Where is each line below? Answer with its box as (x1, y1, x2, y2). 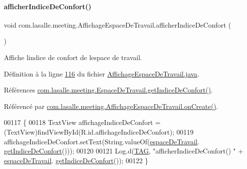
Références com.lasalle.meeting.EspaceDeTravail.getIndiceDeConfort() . (4, 85, 213, 95)
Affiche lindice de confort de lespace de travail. (4, 52, 142, 62)
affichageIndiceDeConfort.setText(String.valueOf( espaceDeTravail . (4, 136, 200, 146)
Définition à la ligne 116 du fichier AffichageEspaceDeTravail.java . (4, 68, 200, 78)
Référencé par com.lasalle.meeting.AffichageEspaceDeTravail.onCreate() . (4, 101, 218, 111)
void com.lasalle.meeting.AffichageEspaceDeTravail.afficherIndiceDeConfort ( (4, 19, 232, 30)
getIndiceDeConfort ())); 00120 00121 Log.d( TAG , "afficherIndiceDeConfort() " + (4, 146, 244, 156)
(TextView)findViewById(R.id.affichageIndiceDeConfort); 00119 (4, 126, 194, 137)
